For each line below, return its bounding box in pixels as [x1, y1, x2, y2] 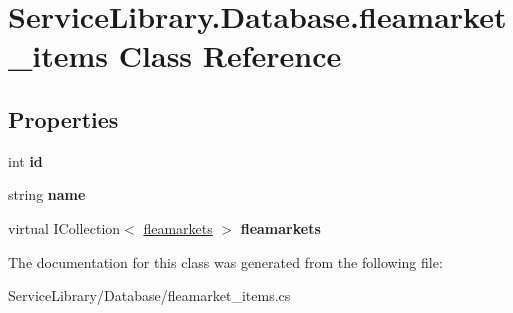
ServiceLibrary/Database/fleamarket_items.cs [8, 285, 291, 306]
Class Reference [118, 35, 342, 76]
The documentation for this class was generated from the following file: [8, 251, 443, 272]
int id [8, 150, 43, 171]
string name [8, 184, 86, 205]
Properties [8, 103, 119, 134]
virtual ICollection [8, 217, 121, 238]
